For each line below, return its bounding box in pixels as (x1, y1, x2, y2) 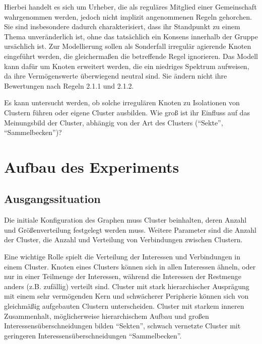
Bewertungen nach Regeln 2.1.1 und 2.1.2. (4, 80, 134, 91)
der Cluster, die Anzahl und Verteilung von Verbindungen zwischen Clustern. (4, 234, 243, 245)
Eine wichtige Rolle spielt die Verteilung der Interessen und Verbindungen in (4, 251, 241, 262)
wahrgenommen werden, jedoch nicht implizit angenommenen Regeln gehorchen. (4, 11, 252, 22)
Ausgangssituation (4, 191, 101, 207)
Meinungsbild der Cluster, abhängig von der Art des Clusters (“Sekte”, (4, 117, 223, 127)
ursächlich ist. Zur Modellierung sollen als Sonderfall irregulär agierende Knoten (4, 41, 251, 51)
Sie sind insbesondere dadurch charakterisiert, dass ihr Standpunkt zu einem (4, 21, 240, 32)
